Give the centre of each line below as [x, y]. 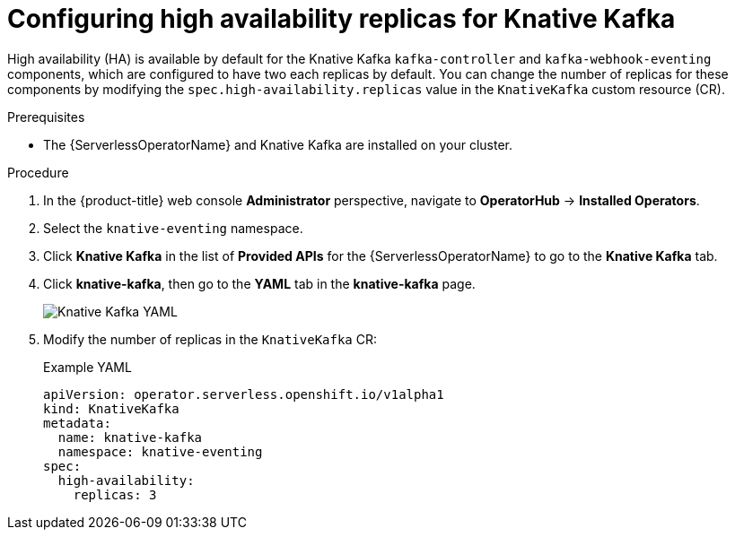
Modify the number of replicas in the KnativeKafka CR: [210, 339]
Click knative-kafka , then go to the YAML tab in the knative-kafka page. [259, 283]
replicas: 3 [115, 494]
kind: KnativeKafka [111, 408]
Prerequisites [46, 117]
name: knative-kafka [130, 437]
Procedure [38, 172]
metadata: [77, 423]
